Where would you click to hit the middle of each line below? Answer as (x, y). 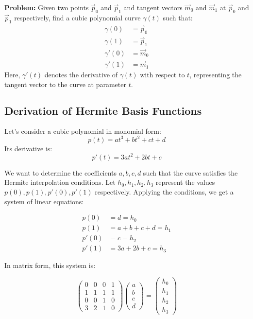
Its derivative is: (28, 148)
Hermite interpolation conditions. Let (60, 182)
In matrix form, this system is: (50, 265)
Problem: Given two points (47, 7)
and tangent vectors (153, 7)
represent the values (185, 182)
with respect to (162, 75)
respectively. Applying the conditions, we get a (164, 191)
